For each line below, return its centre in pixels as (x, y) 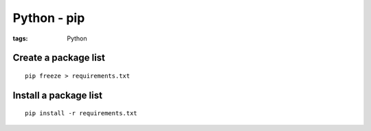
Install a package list (58, 95)
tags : (20, 38)
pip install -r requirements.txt (81, 114)
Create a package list (59, 58)
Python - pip (49, 18)
